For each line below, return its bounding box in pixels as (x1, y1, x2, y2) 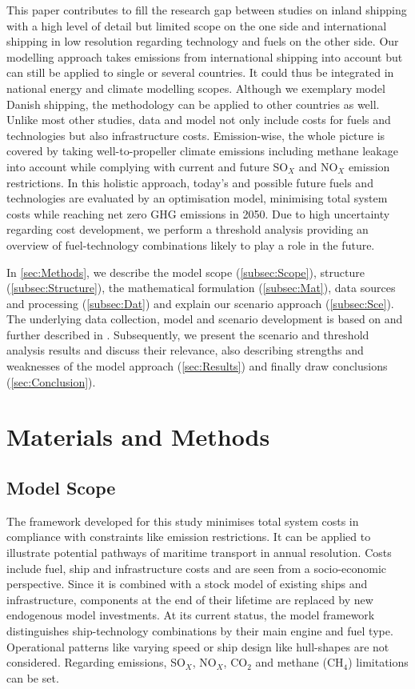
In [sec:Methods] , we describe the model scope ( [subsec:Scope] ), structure (6, 263, 365, 280)
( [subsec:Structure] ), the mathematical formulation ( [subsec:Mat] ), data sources (6, 279, 396, 296)
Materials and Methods (6, 420, 270, 453)
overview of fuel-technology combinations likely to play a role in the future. (6, 236, 375, 253)
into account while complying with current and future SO (6, 158, 289, 174)
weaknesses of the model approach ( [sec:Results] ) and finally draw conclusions (6, 358, 388, 375)
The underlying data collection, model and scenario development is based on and (6, 310, 403, 327)
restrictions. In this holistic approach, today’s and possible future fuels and (6, 174, 373, 190)
